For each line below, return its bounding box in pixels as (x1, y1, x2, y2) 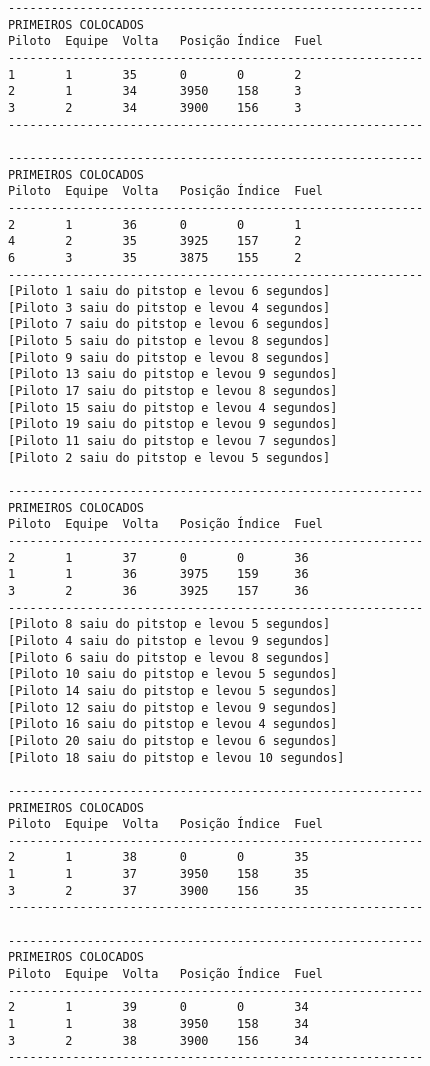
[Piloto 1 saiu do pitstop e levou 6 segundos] (8, 284, 331, 299)
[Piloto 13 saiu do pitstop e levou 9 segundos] (8, 367, 338, 382)
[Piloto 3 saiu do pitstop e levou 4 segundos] (8, 300, 331, 315)
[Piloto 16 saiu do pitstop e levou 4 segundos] (8, 717, 338, 732)
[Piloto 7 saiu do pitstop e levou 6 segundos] (8, 317, 331, 332)
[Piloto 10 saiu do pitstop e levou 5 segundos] (8, 667, 338, 682)
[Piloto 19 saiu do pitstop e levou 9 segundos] (8, 417, 338, 432)
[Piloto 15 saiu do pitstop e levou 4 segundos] (8, 400, 338, 415)
